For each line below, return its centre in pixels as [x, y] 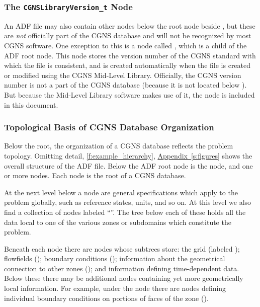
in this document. [31, 104]
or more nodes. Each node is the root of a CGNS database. [95, 175]
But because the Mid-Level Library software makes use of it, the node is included [129, 94]
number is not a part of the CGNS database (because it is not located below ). [125, 85]
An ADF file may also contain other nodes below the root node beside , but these [130, 25]
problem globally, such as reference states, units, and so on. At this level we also [128, 202]
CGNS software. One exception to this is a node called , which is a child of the [125, 45]
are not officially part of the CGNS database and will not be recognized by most [128, 35]
